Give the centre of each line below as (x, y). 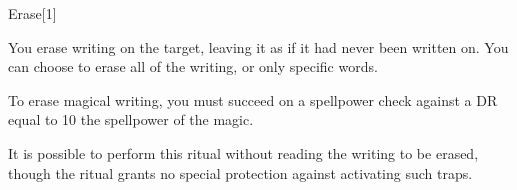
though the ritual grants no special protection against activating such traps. (240, 172)
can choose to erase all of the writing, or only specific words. (193, 66)
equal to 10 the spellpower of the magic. (131, 119)
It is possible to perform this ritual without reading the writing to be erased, (243, 152)
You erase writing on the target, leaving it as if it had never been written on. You (258, 46)
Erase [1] (32, 13)
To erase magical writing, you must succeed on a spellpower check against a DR (253, 99)
